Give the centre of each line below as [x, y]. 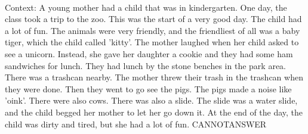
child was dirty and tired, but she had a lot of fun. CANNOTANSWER [136, 124]
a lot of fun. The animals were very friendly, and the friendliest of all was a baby [153, 30]
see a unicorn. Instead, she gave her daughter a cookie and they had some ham [149, 53]
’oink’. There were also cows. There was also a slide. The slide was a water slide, [151, 100]
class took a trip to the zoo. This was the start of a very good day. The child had [153, 19]
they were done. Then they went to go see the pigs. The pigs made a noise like [148, 88]
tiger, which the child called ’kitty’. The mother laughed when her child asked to [152, 42]
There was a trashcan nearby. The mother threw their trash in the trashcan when [154, 77]
